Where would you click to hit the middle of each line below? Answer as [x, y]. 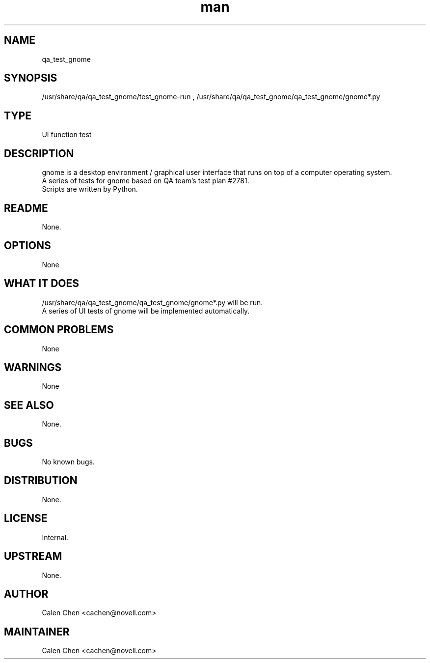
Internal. [55, 537]
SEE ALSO [29, 405]
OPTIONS [27, 246]
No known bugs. [68, 462]
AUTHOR [26, 594]
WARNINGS [33, 367]
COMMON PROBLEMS [59, 330]
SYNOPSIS [31, 78]
